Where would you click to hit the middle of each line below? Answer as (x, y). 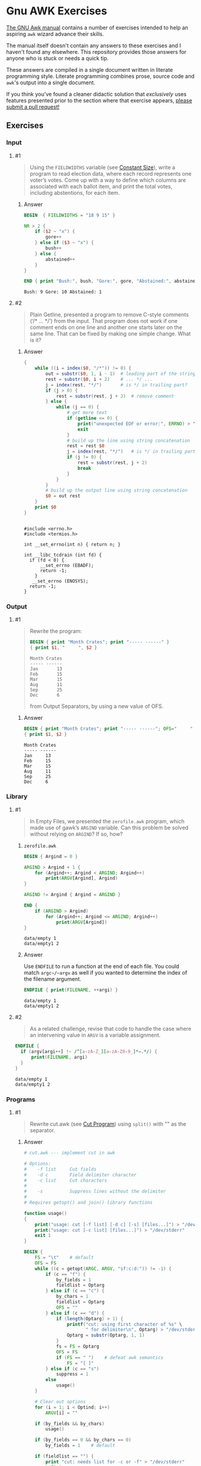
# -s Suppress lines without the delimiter (95, 1192)
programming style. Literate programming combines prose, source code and (100, 76)
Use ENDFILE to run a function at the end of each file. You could (101, 966)
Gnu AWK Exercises (57, 11)
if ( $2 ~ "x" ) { (55, 231)
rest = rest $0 (86, 446)
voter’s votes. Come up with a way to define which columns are (108, 180)
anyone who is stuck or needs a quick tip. (57, 58)
